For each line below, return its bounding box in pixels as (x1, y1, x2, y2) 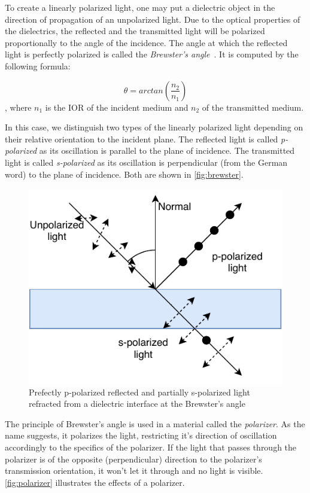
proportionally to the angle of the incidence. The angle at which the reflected (5, 36, 288, 48)
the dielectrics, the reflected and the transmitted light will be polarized (5, 25, 265, 37)
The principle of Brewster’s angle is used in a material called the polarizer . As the (5, 417, 305, 430)
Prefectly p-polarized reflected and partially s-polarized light (29, 385, 250, 398)
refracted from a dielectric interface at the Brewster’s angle (29, 397, 245, 410)
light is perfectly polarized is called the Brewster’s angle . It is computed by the (5, 48, 299, 60)
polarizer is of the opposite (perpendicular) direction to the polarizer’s (5, 452, 262, 465)
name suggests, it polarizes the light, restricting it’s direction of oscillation (5, 429, 277, 442)
